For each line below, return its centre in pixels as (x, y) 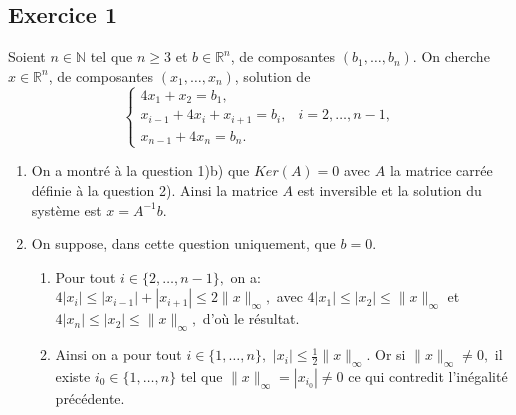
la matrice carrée (441, 170)
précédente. (90, 397)
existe (73, 375)
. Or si (386, 354)
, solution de (272, 75)
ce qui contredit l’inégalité (428, 375)
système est (66, 209)
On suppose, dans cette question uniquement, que (183, 243)
